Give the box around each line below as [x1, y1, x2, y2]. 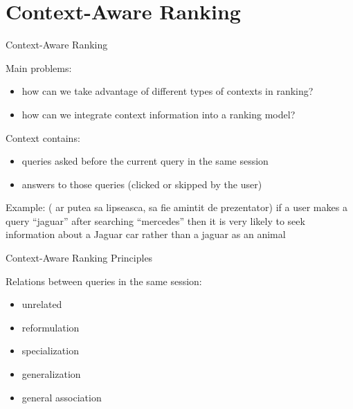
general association [21, 390, 102, 404]
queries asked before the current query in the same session [21, 154, 269, 168]
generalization [21, 367, 81, 381]
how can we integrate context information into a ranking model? [21, 107, 296, 121]
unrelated [21, 297, 62, 311]
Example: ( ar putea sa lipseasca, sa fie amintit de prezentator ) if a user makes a [6, 200, 347, 215]
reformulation [21, 320, 80, 334]
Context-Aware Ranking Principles [6, 251, 153, 265]
